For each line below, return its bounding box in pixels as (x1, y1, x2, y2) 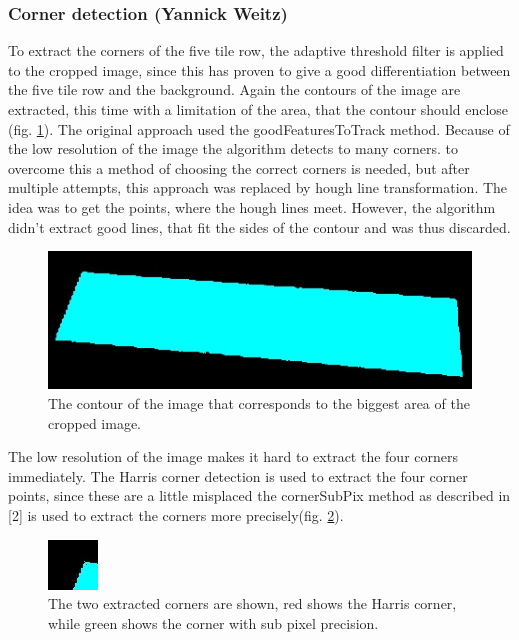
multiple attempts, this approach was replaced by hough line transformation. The (8, 177, 508, 198)
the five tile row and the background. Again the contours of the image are (8, 79, 461, 100)
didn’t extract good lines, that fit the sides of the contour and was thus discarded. (8, 216, 511, 237)
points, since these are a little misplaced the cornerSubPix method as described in (8, 485, 511, 506)
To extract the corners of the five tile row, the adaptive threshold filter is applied (8, 40, 504, 61)
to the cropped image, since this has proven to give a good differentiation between (8, 59, 511, 80)
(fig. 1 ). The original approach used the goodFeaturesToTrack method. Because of (8, 118, 510, 139)
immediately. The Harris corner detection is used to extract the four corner (8, 465, 468, 486)
